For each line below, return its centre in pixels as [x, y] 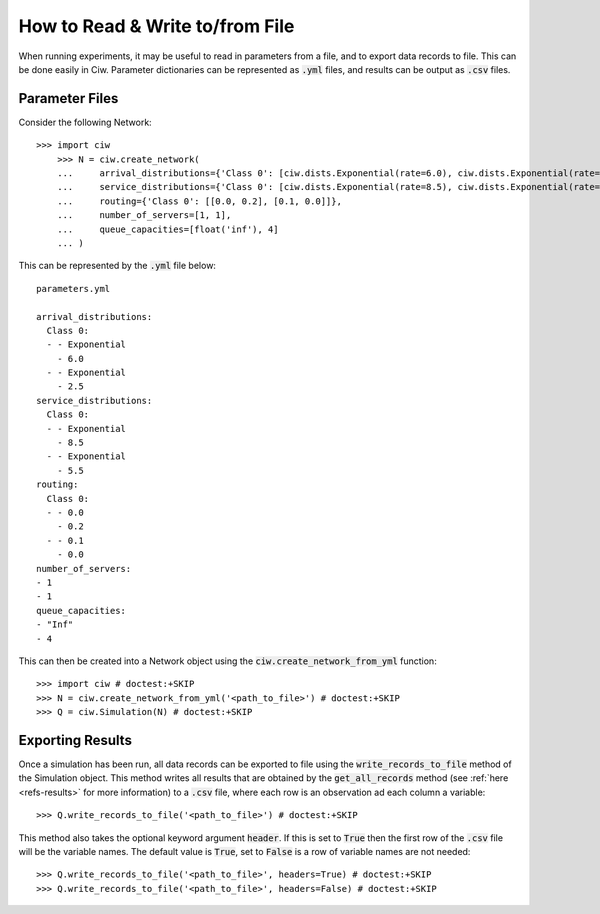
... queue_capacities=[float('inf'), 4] [167, 229]
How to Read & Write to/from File [156, 26]
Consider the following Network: [85, 122]
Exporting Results [75, 740]
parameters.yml [73, 288]
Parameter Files [68, 98]
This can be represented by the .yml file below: [117, 266]
